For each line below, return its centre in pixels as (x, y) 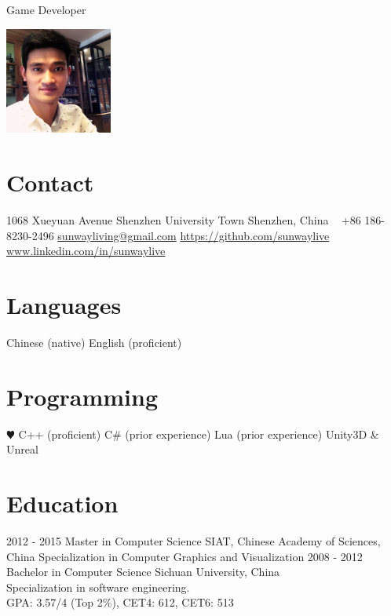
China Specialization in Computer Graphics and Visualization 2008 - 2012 (185, 556)
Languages (64, 304)
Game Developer (46, 9)
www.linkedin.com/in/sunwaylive (86, 251)
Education (62, 503)
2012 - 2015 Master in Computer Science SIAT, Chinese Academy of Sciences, (194, 540)
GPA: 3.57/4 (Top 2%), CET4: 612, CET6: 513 (120, 602)
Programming (82, 396)
